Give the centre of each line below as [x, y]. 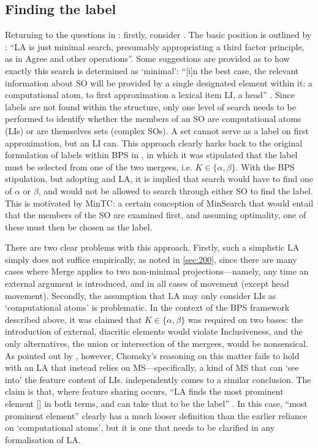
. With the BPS [265, 166]
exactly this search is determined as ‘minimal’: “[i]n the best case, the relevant [152, 70]
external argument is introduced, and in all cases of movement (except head [147, 283]
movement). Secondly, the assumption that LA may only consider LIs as [141, 295]
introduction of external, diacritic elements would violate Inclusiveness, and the [154, 331]
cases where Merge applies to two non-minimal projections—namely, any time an [157, 271]
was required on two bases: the [245, 319]
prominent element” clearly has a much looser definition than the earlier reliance [156, 415]
